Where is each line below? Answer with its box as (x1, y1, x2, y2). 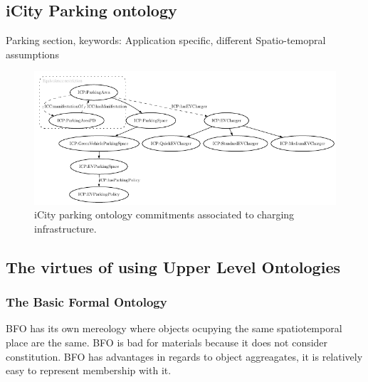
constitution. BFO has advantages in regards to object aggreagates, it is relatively (6, 349, 363, 364)
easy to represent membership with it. (6, 363, 172, 378)
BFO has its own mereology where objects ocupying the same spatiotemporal (6, 321, 342, 336)
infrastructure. (34, 221, 97, 235)
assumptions (6, 46, 59, 61)
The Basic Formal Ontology (6, 293, 167, 311)
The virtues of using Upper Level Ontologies (6, 255, 340, 277)
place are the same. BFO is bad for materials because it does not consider (6, 335, 328, 350)
